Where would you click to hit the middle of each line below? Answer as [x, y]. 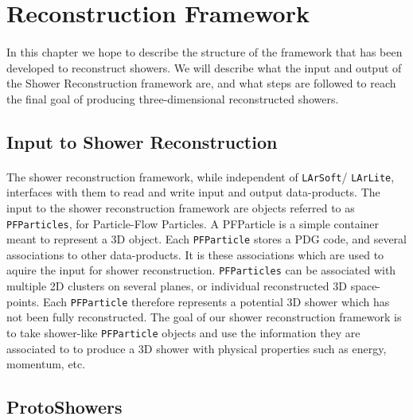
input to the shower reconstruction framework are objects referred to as [181, 207]
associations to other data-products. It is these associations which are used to [195, 254]
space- [366, 286]
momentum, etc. [46, 364]
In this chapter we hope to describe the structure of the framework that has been [205, 51]
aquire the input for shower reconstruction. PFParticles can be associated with [201, 270]
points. [23, 301]
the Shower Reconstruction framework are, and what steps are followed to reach [201, 83]
